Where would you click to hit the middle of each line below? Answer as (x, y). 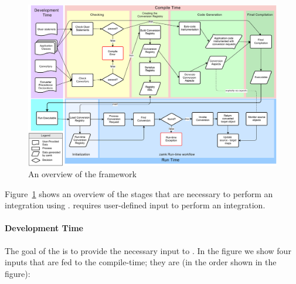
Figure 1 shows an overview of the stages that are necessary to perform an (139, 193)
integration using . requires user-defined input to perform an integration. (135, 205)
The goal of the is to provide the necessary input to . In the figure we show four (148, 250)
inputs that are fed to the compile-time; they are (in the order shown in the (141, 262)
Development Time (44, 228)
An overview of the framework (82, 174)
